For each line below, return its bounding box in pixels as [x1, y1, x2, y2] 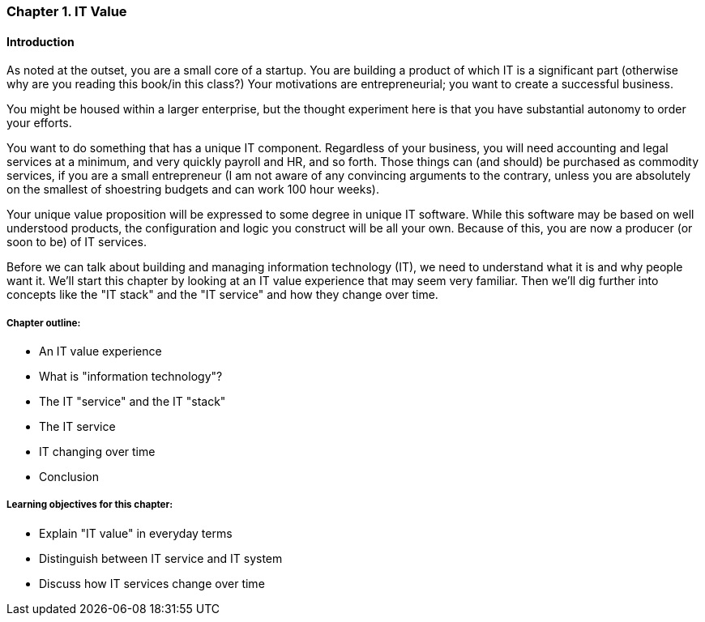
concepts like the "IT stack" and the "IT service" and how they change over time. [6, 288, 438, 302]
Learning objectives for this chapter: [6, 499, 173, 511]
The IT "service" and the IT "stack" [39, 394, 226, 408]
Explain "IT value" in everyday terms [39, 526, 233, 540]
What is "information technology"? [39, 369, 223, 383]
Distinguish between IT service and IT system [39, 551, 283, 565]
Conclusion [39, 470, 100, 484]
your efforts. [6, 116, 72, 130]
